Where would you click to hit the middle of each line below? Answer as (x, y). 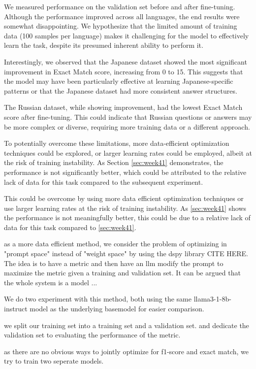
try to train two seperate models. (54, 361)
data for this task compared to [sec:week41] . (70, 227)
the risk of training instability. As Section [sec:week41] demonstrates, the (114, 162)
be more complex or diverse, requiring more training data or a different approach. (127, 126)
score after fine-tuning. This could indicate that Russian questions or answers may (128, 117)
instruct (16, 309)
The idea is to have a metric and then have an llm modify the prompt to (114, 263)
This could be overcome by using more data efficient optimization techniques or (124, 198)
